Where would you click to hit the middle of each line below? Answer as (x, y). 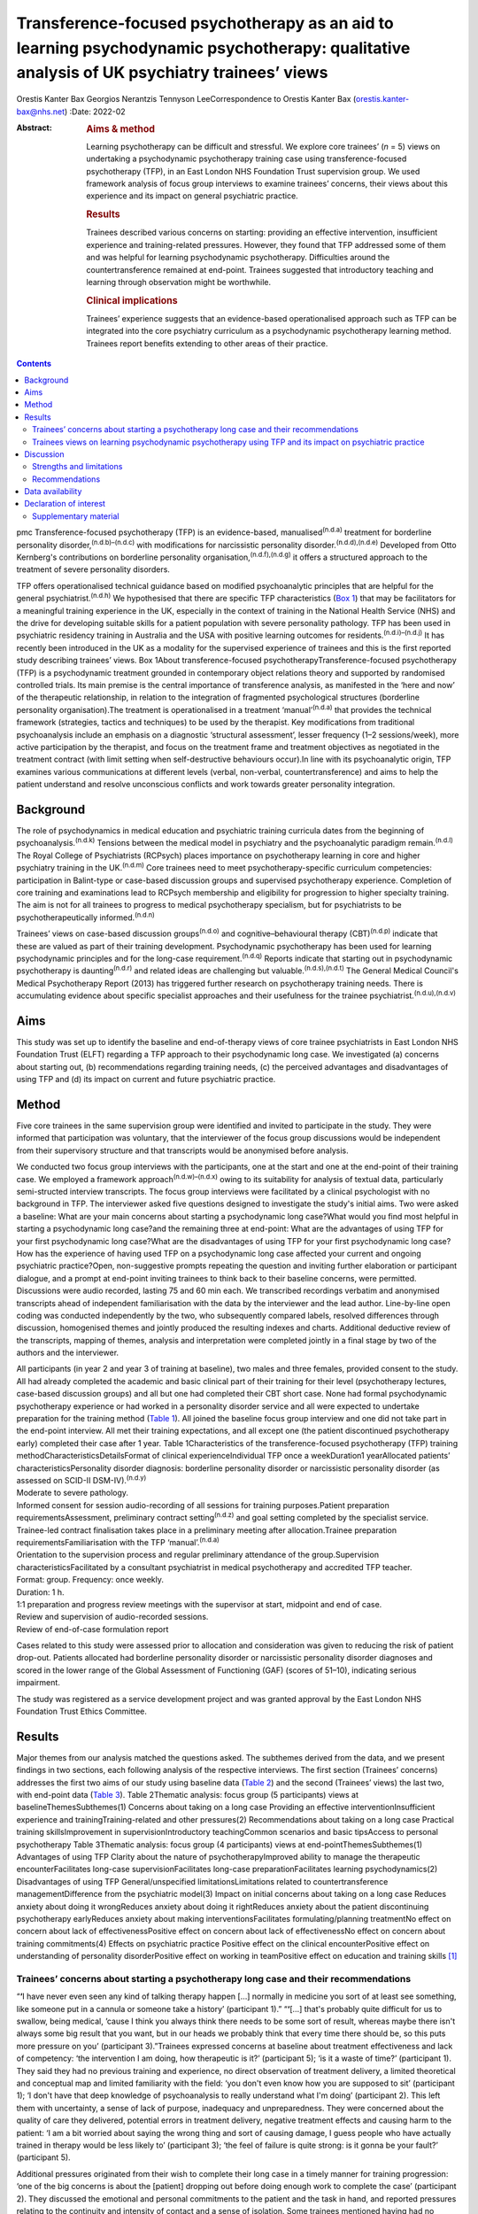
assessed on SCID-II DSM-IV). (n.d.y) (81, 1479)
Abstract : (34, 128)
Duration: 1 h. (41, 1592)
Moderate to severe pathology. (72, 1493)
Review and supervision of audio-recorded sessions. (112, 1617)
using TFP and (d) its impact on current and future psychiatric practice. (146, 1080)
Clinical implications (132, 300)
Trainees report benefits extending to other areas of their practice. (207, 343)
